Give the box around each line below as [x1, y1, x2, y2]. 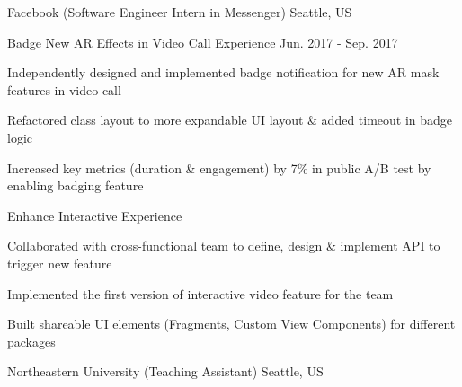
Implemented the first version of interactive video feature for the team [7, 284, 394, 303]
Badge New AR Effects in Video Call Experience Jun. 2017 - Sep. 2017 [7, 32, 398, 51]
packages [7, 331, 56, 350]
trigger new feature [7, 253, 112, 272]
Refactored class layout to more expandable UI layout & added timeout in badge [7, 110, 453, 129]
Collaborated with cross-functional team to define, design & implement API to [7, 236, 440, 255]
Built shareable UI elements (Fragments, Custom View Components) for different [7, 314, 456, 333]
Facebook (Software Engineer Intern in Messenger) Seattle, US [7, 3, 352, 21]
